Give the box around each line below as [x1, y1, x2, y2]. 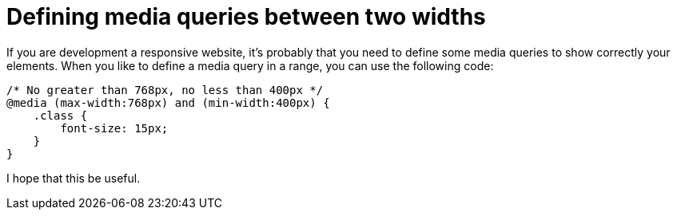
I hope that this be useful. [6, 171, 141, 185]
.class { [33, 108, 88, 122]
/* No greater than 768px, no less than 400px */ [6, 83, 324, 96]
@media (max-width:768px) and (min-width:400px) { [6, 96, 330, 109]
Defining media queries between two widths [6, 3, 486, 30]
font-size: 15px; [60, 121, 169, 135]
